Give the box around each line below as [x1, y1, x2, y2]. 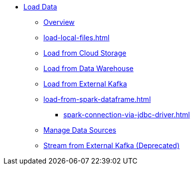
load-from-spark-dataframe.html [43, 95, 151, 103]
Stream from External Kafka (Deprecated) [43, 141, 180, 150]
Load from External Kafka [43, 80, 127, 88]
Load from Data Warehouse [43, 64, 134, 73]
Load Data [23, 2, 57, 11]
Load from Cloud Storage [43, 49, 127, 57]
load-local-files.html [43, 33, 110, 42]
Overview [43, 18, 75, 26]
